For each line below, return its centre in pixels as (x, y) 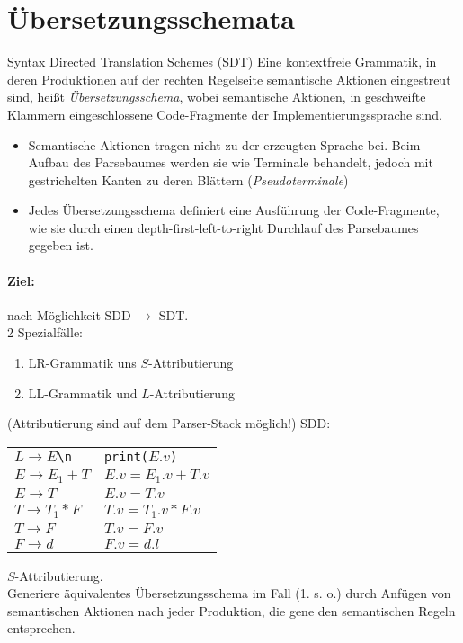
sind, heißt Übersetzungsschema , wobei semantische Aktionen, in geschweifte (217, 97)
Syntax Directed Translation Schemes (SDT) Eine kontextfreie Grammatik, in (222, 62)
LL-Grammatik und (83, 393)
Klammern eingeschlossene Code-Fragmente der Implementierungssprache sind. (225, 114)
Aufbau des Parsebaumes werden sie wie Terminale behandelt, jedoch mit (231, 162)
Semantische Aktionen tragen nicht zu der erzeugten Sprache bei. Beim (224, 144)
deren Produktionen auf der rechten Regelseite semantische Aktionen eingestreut (229, 79)
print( (126, 456)
